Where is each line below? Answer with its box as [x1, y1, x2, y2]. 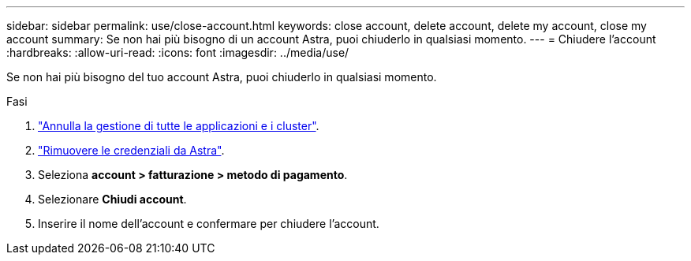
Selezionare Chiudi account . [38, 192, 187, 206]
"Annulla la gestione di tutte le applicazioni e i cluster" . [38, 119, 319, 132]
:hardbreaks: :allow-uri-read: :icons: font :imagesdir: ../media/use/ [6, 46, 349, 59]
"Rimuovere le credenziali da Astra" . [38, 144, 225, 157]
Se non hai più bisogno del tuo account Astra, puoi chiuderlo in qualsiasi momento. [6, 70, 437, 84]
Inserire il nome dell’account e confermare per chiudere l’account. [38, 217, 379, 230]
